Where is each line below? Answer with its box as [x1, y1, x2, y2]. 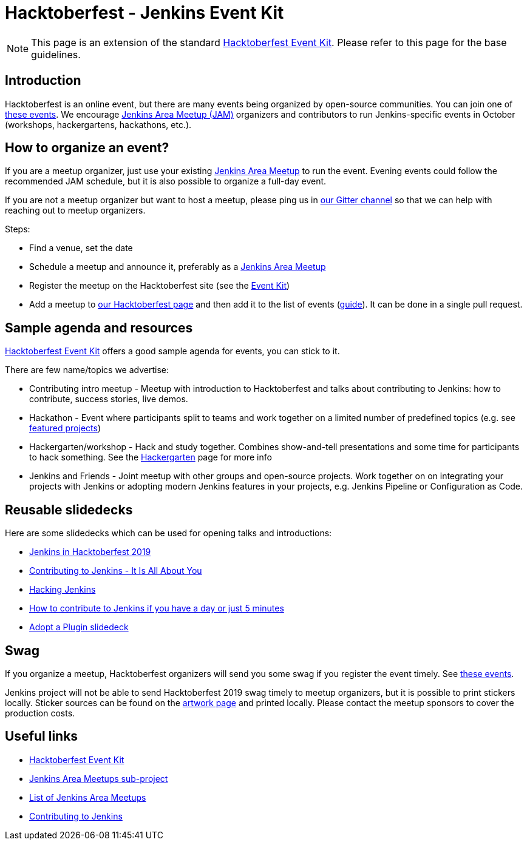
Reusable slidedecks [5, 502, 133, 517]
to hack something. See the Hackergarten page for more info [29, 452, 272, 463]
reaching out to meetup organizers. [5, 205, 146, 216]
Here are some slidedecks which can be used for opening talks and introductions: [5, 528, 332, 539]
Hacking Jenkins [29, 584, 96, 595]
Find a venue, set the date [29, 243, 133, 254]
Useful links [5, 729, 78, 744]
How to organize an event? [5, 140, 169, 156]
